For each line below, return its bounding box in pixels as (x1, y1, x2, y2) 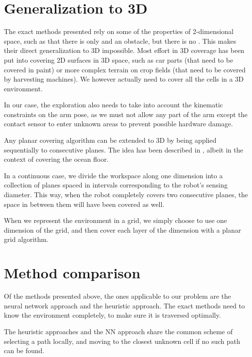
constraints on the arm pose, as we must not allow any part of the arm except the (4, 109, 248, 119)
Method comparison (4, 263, 141, 283)
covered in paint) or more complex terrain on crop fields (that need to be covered (4, 64, 246, 74)
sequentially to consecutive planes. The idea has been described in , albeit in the (4, 144, 243, 154)
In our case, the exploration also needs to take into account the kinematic (4, 100, 223, 110)
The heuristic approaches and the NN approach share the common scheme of (4, 326, 233, 336)
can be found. (4, 345, 45, 356)
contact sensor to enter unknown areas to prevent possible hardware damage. (4, 119, 233, 129)
